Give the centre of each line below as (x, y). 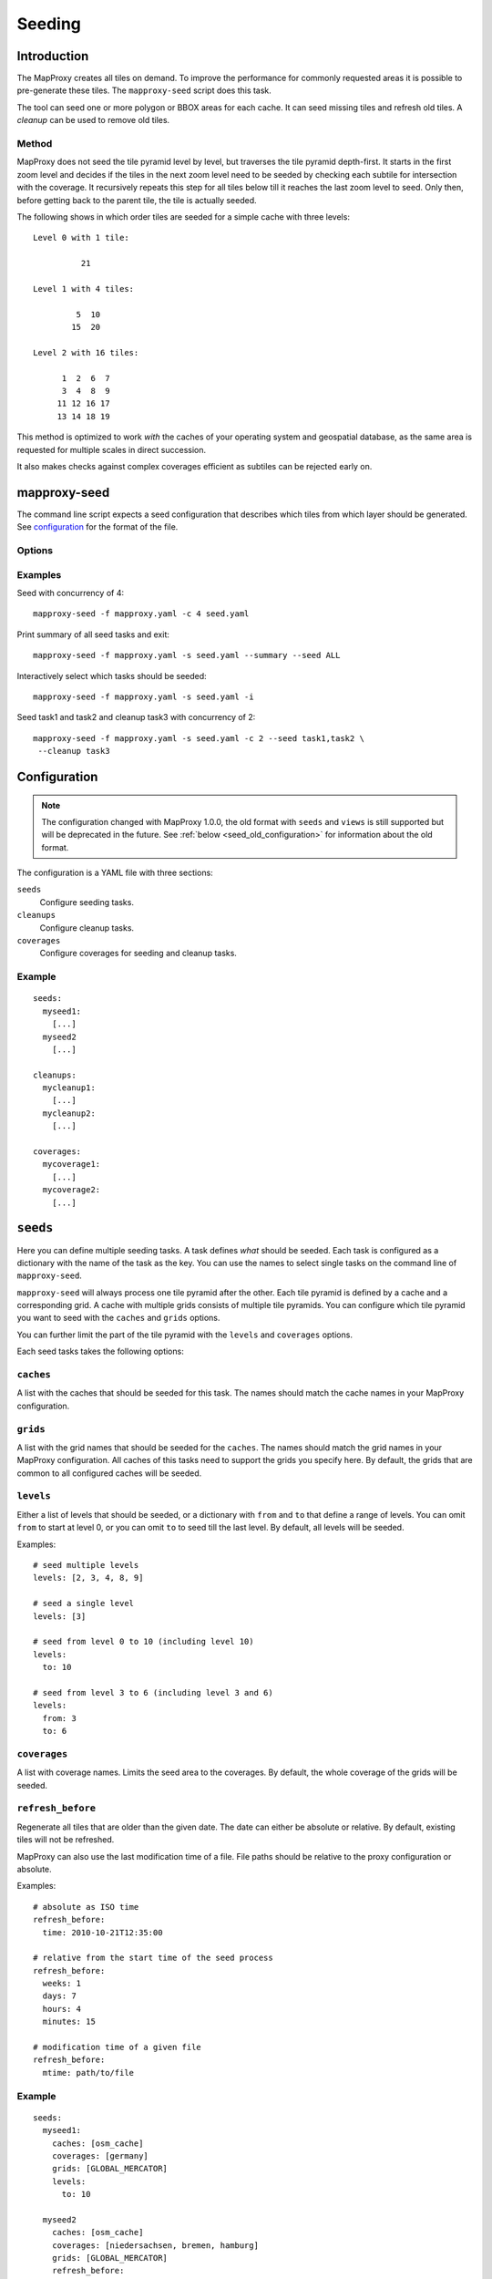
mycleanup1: (69, 1088)
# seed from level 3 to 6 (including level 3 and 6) (153, 1692)
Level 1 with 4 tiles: (84, 289)
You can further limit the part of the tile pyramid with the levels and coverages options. (184, 1335)
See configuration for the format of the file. (97, 527)
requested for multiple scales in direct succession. (112, 449)
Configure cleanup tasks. (87, 928)
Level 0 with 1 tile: (81, 238)
